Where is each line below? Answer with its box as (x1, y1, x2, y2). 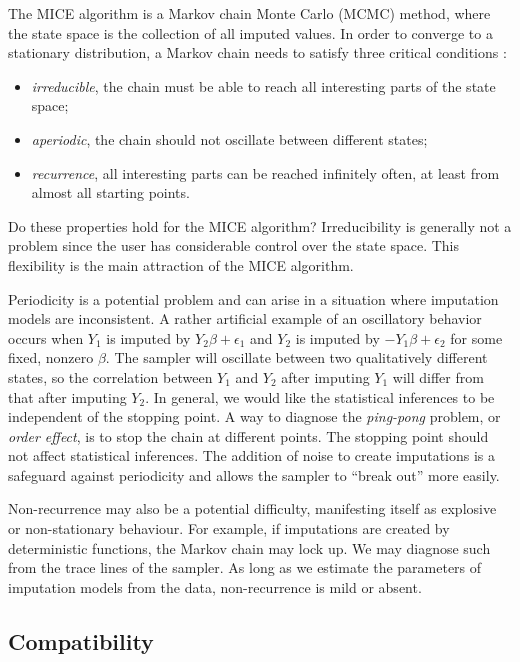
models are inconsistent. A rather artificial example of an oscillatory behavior (8, 308, 482, 329)
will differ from (392, 366, 484, 387)
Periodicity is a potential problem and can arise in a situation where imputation (8, 288, 499, 309)
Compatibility (8, 625, 154, 656)
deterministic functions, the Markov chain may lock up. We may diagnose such (8, 537, 491, 558)
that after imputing (8, 386, 127, 407)
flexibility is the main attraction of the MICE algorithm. (8, 254, 354, 275)
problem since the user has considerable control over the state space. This (8, 235, 460, 256)
